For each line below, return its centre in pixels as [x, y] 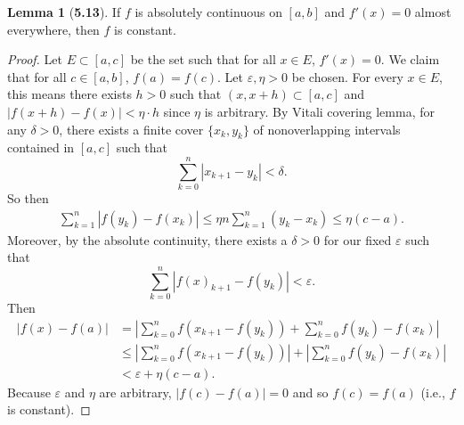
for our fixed [358, 239]
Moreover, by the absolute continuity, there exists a [147, 239]
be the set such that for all [203, 59]
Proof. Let [35, 59]
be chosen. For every [347, 76]
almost [433, 12]
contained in [41, 147]
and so [310, 392]
